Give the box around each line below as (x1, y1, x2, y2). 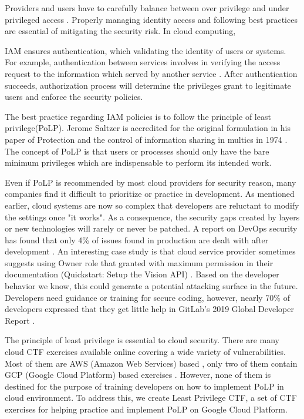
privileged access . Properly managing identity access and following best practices (5, 13, 298, 25)
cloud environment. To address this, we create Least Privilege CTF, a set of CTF (5, 391, 297, 404)
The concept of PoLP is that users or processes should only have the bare (5, 145, 269, 157)
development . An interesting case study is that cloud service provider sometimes (5, 245, 296, 257)
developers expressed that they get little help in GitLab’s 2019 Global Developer (5, 303, 294, 315)
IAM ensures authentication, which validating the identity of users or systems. (5, 44, 286, 56)
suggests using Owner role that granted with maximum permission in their (5, 256, 273, 269)
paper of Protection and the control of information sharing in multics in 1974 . (5, 133, 288, 145)
